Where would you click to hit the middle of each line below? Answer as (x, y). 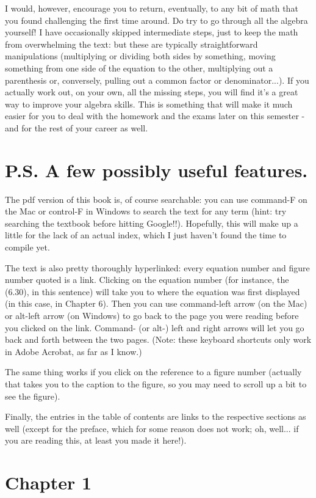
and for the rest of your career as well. (77, 127)
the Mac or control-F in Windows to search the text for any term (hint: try (146, 211)
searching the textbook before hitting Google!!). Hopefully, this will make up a (152, 223)
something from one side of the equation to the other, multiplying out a (139, 68)
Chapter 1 (48, 482)
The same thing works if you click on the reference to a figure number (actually (153, 372)
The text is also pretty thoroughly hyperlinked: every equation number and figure (157, 267)
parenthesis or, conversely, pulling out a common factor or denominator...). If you (157, 80)
